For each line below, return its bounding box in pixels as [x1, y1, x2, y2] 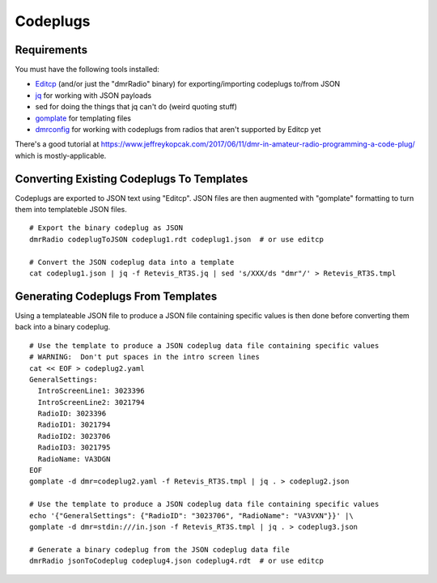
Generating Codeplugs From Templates [15, 289, 218, 303]
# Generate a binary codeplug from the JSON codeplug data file [29, 545, 291, 554]
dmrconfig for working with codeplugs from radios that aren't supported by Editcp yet [35, 125, 321, 134]
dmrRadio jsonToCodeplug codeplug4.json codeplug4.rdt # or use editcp [29, 556, 324, 566]
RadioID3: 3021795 [37, 443, 111, 453]
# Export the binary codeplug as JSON [29, 223, 184, 232]
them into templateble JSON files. [15, 205, 127, 215]
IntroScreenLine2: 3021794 [37, 398, 145, 406]
